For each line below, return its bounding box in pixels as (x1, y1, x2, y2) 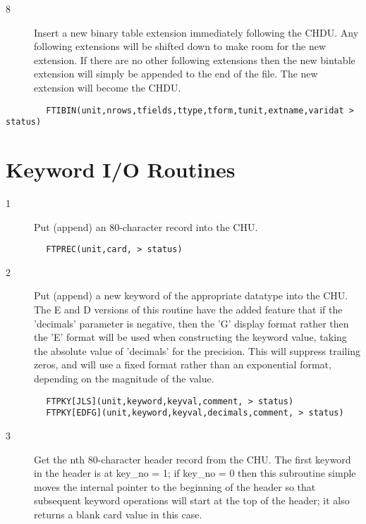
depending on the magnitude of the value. (34, 371, 214, 385)
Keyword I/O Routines (6, 155, 236, 184)
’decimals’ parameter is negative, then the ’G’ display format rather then (34, 316, 349, 330)
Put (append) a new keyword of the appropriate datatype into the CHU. (34, 288, 348, 303)
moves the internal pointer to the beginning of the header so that (34, 479, 316, 494)
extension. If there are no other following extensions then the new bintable (34, 52, 355, 67)
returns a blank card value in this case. (34, 506, 202, 521)
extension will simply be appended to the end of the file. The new (34, 66, 318, 81)
